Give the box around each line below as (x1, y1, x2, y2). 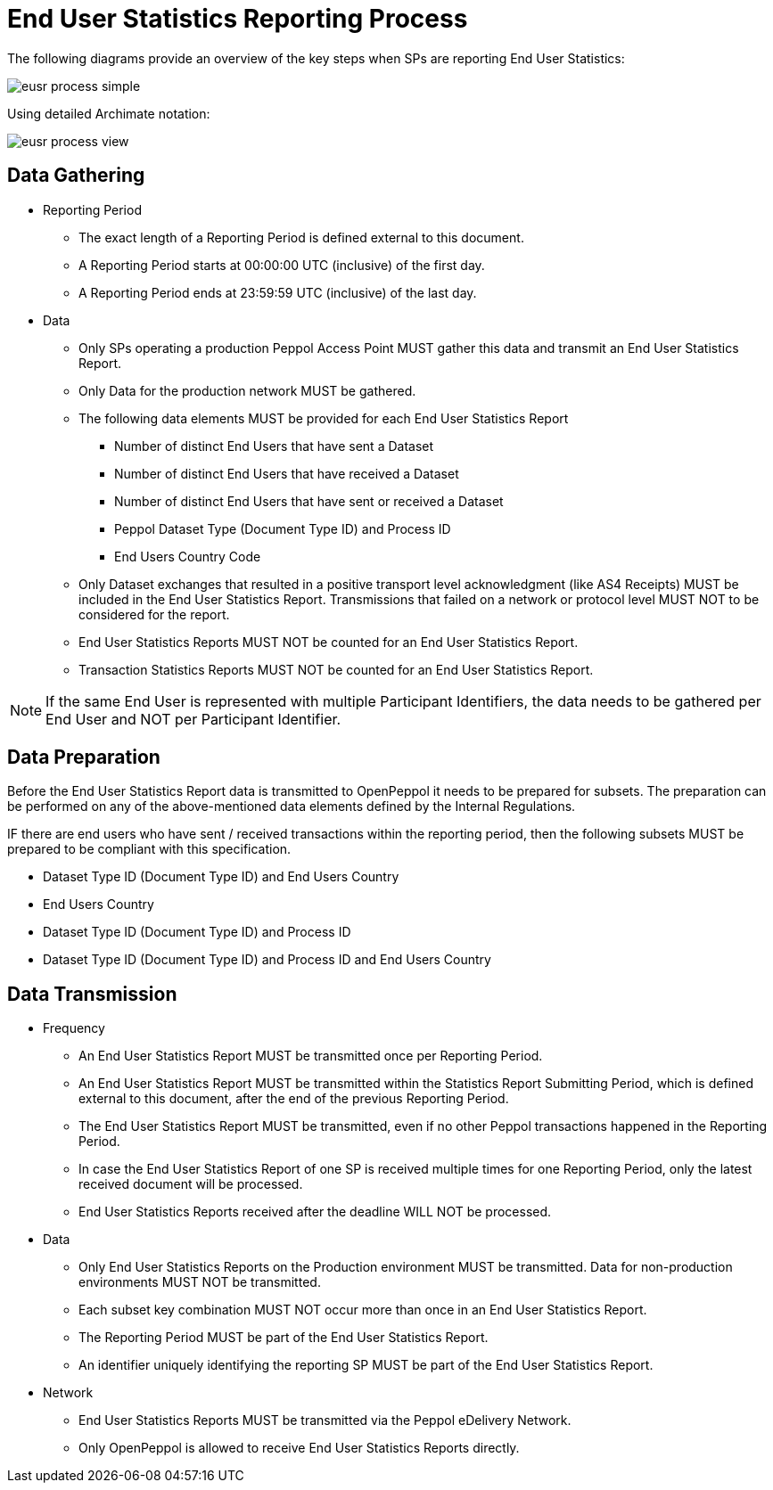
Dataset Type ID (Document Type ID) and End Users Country (43, 869, 399, 885)
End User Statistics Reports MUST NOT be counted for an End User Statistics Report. (78, 634, 579, 650)
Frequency (43, 1020, 105, 1036)
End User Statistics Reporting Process (7, 4, 468, 34)
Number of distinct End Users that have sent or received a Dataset (114, 493, 504, 509)
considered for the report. (78, 606, 230, 622)
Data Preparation (7, 746, 160, 769)
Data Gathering (7, 164, 145, 187)
